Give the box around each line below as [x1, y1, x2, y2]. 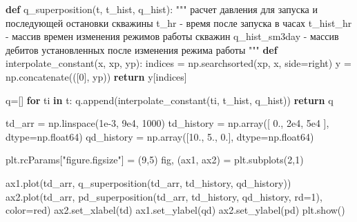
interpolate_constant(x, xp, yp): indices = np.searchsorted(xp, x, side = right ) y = [6, 56, 351, 70]
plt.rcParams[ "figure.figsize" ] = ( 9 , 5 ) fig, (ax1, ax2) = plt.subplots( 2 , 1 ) [6, 152, 304, 167]
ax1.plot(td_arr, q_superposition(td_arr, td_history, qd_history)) [6, 175, 291, 190]
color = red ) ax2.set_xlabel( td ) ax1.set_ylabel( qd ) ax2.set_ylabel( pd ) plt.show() [6, 203, 345, 217]
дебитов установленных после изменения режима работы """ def [6, 42, 278, 57]
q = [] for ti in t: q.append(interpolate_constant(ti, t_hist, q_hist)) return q [6, 92, 334, 107]
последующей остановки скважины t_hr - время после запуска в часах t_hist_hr [6, 15, 352, 30]
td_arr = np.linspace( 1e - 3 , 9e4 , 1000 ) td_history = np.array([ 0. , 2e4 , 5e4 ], [6, 116, 329, 130]
